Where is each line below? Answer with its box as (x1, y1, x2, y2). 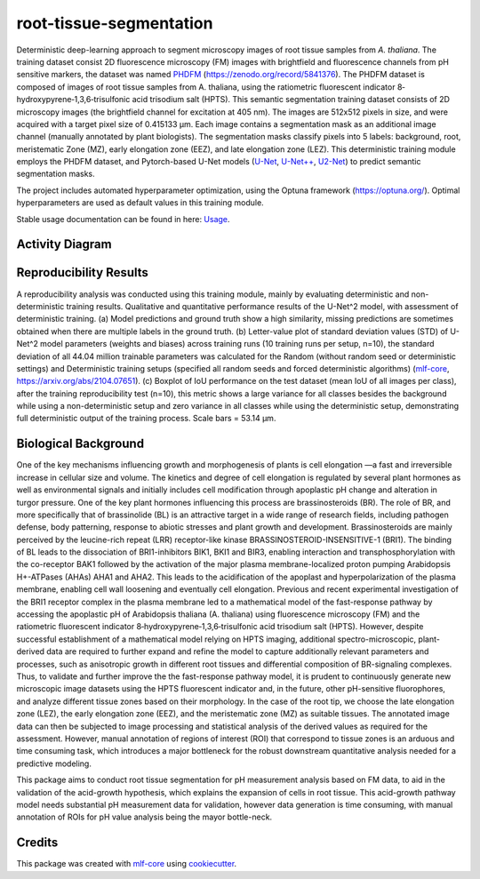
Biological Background (16, 436, 145, 451)
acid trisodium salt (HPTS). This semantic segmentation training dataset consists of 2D (132, 94, 451, 105)
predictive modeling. (16, 758, 92, 769)
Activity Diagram (16, 236, 112, 252)
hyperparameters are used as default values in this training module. (16, 197, 264, 208)
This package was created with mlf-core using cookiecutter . (16, 859, 237, 869)
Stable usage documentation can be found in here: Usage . (16, 213, 230, 224)
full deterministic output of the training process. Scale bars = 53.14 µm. (16, 413, 276, 424)
